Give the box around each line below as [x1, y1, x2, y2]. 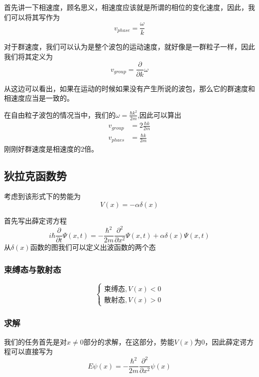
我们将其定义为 [4, 51, 53, 61]
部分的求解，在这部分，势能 [83, 336, 174, 347]
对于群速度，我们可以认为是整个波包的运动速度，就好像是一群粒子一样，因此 [4, 41, 255, 52]
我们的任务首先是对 [4, 336, 67, 347]
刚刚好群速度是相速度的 [4, 143, 81, 154]
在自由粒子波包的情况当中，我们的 [4, 109, 116, 120]
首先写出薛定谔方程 [4, 215, 67, 225]
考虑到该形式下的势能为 [4, 191, 81, 201]
